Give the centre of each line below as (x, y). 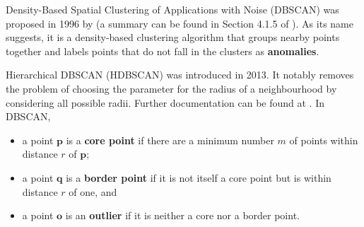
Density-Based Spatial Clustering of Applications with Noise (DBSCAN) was (172, 9)
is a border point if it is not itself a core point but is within (199, 177)
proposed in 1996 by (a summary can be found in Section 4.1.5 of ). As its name (180, 23)
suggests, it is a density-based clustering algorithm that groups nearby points (173, 37)
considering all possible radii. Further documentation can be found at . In (165, 102)
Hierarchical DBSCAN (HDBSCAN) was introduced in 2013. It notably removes (180, 75)
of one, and (93, 191)
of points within (324, 140)
